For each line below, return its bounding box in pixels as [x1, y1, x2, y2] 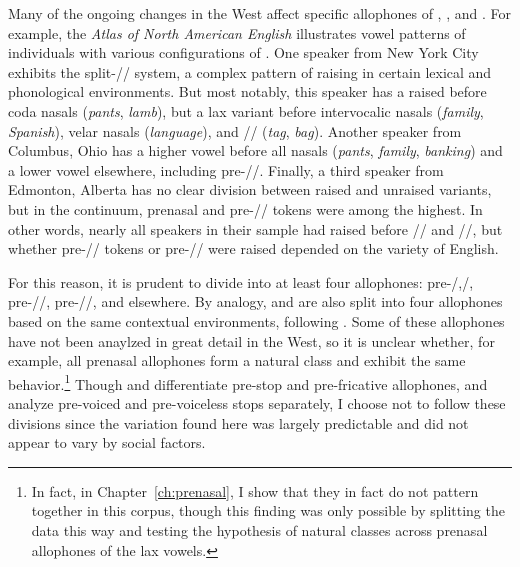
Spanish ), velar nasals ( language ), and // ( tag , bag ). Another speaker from [8, 120, 462, 141]
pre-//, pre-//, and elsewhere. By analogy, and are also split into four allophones [8, 291, 503, 312]
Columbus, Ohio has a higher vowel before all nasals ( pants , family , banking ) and [8, 140, 503, 161]
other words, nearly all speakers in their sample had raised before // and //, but [8, 218, 503, 239]
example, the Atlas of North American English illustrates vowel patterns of [8, 22, 466, 43]
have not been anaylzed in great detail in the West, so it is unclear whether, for [8, 330, 495, 351]
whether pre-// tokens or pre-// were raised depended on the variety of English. [8, 238, 499, 259]
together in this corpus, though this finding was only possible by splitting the [31, 500, 505, 521]
